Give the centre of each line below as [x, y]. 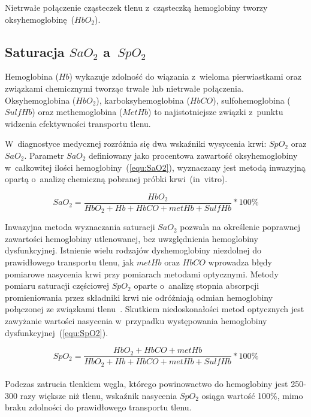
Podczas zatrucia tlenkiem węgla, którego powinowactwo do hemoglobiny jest [147, 384]
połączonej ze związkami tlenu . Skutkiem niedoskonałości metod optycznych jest [155, 309]
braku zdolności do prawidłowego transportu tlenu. [98, 407]
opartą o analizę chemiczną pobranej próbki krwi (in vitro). [116, 179]
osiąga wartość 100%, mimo [252, 395]
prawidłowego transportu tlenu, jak [70, 262]
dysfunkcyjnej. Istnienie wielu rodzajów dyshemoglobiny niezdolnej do [133, 250]
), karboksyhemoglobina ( [143, 100]
